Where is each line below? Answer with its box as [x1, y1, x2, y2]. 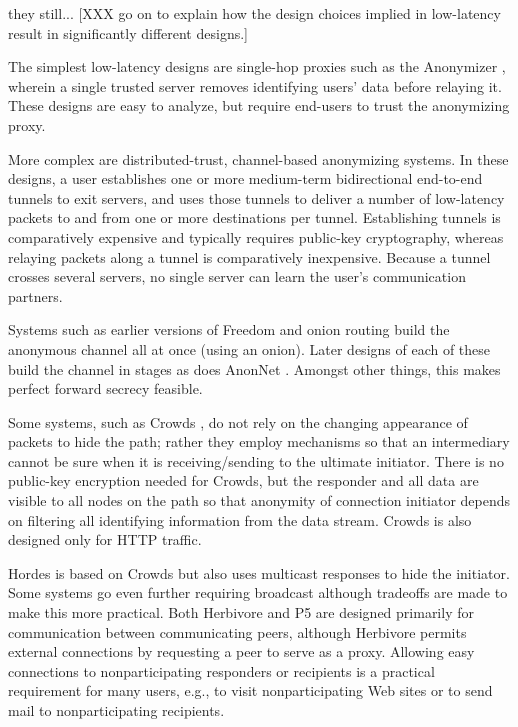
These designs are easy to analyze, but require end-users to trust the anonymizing [8, 95, 510, 116]
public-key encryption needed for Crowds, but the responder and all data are [8, 470, 479, 491]
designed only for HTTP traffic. [8, 529, 202, 550]
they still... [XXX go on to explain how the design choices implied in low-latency [8, 3, 501, 23]
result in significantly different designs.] [8, 22, 248, 43]
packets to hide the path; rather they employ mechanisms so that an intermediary [8, 431, 510, 452]
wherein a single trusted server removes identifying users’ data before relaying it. [8, 75, 502, 96]
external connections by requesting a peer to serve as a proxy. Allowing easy [8, 641, 475, 662]
